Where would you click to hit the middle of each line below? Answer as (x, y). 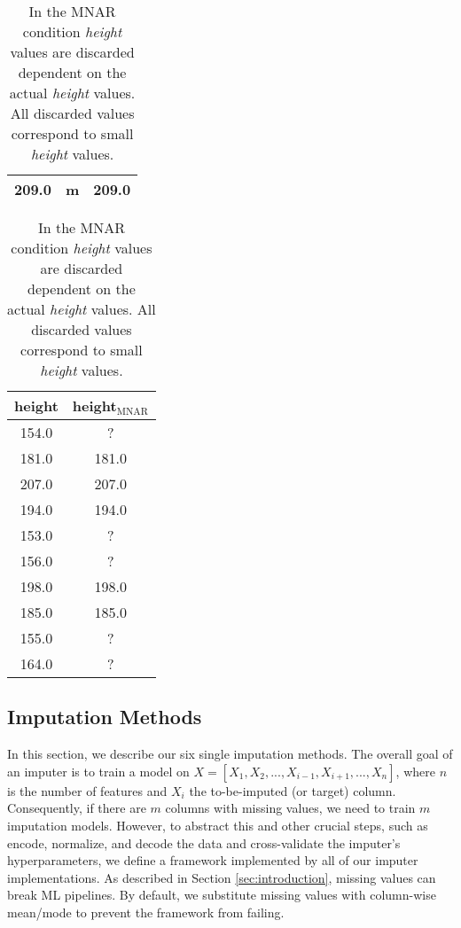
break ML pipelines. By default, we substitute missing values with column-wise (222, 895)
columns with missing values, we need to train (290, 808)
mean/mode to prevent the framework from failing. (146, 912)
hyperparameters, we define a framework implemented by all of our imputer (213, 860)
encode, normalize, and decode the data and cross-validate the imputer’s (204, 842)
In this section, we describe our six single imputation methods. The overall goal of (230, 754)
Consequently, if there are (77, 808)
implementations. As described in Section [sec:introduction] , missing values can (222, 877)
